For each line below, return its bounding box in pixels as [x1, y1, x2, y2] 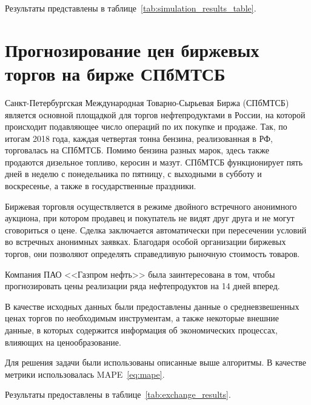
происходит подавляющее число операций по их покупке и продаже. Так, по [5, 120, 287, 133]
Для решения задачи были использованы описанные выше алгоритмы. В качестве [5, 356, 306, 369]
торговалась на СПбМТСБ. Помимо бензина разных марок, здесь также [5, 144, 270, 156]
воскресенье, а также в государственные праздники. [5, 179, 196, 192]
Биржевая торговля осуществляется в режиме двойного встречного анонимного [5, 199, 297, 212]
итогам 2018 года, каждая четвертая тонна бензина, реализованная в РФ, [5, 132, 273, 144]
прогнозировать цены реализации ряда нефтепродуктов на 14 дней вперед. [5, 279, 280, 292]
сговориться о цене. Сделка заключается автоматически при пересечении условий [5, 223, 307, 236]
